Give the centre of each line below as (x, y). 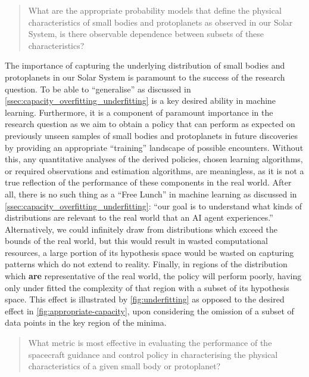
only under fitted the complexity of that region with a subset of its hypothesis (147, 287)
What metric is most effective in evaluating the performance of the (150, 343)
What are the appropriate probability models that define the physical (155, 10)
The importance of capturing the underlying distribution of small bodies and (145, 65)
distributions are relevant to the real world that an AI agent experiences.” (139, 217)
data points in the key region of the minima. (86, 322)
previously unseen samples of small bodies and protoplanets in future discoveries (152, 135)
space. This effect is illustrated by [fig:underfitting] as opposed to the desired (145, 299)
